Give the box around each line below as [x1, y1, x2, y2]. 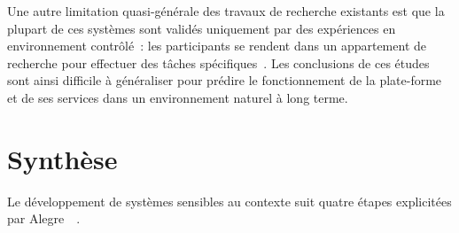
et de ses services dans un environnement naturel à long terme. [7, 88, 348, 106]
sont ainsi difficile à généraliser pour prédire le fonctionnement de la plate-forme [7, 71, 442, 89]
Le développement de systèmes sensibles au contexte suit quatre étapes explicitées [7, 191, 452, 210]
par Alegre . [7, 209, 81, 228]
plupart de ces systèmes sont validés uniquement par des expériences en [7, 19, 396, 37]
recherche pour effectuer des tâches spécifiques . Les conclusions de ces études [7, 53, 430, 72]
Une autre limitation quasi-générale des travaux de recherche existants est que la [7, 2, 445, 19]
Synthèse [7, 140, 118, 176]
